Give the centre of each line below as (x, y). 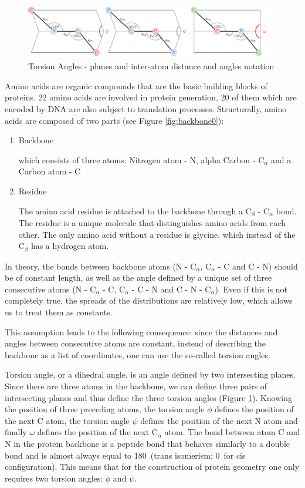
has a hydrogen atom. (70, 246)
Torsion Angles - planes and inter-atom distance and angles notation (151, 66)
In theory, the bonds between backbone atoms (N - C (101, 266)
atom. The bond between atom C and (232, 432)
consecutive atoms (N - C (50, 289)
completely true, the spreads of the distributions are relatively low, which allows (149, 300)
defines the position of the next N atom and (219, 420)
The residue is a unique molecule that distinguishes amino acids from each (152, 223)
